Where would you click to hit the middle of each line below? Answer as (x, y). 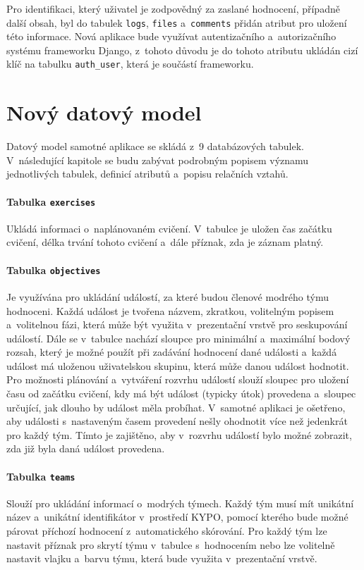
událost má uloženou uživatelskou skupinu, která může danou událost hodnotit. (178, 365)
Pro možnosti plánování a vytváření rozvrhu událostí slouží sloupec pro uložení (178, 379)
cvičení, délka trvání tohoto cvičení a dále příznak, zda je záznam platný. (165, 242)
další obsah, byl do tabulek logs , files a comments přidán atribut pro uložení (177, 22)
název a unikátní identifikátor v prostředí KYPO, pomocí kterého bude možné (177, 517)
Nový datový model (104, 112)
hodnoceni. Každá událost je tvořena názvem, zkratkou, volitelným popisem (170, 310)
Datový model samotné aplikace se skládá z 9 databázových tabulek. (155, 146)
